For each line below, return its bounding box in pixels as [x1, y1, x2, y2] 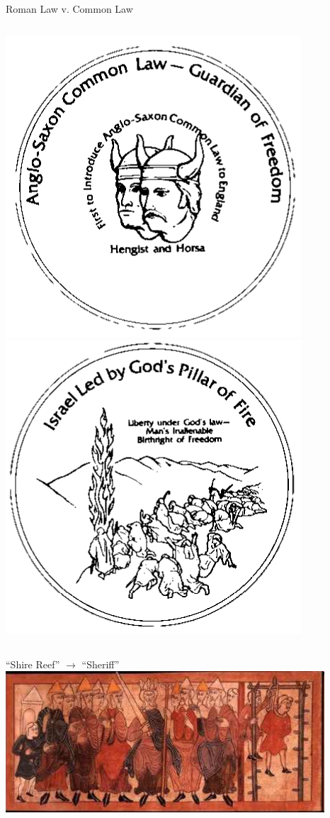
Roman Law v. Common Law [6, 1, 133, 16]
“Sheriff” [81, 656, 120, 671]
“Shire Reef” [6, 656, 60, 671]
